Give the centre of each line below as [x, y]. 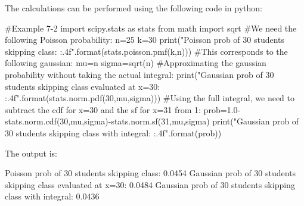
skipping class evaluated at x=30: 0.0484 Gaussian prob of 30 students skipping [150, 184]
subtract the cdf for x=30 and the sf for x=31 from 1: [103, 109]
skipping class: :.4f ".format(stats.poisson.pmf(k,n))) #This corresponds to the [146, 51]
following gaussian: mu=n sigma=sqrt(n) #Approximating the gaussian [136, 63]
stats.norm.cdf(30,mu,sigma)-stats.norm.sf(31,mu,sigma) [107, 121]
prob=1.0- [222, 109]
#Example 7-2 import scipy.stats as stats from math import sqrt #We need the [151, 28]
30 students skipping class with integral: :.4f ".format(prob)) [113, 132]
